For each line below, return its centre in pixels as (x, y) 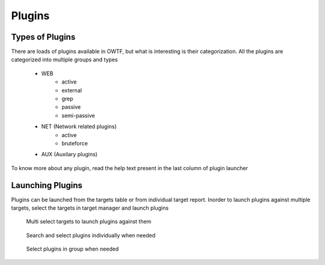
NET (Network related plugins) (79, 127)
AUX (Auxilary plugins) (69, 154)
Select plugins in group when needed (73, 249)
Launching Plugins (47, 185)
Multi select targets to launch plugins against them (89, 222)
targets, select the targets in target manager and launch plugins (90, 208)
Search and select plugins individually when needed (91, 235)
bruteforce (75, 143)
